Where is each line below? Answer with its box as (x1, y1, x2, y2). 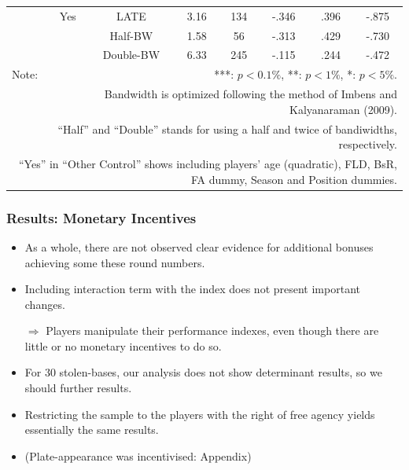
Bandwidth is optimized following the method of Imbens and (104, 86, 397, 102)
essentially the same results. (24, 421, 159, 438)
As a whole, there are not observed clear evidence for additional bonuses (24, 238, 374, 255)
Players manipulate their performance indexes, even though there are (46, 322, 379, 339)
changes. (24, 296, 65, 312)
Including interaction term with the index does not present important (24, 281, 360, 297)
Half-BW (109, 27, 153, 43)
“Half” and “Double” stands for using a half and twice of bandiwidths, (57, 120, 397, 137)
